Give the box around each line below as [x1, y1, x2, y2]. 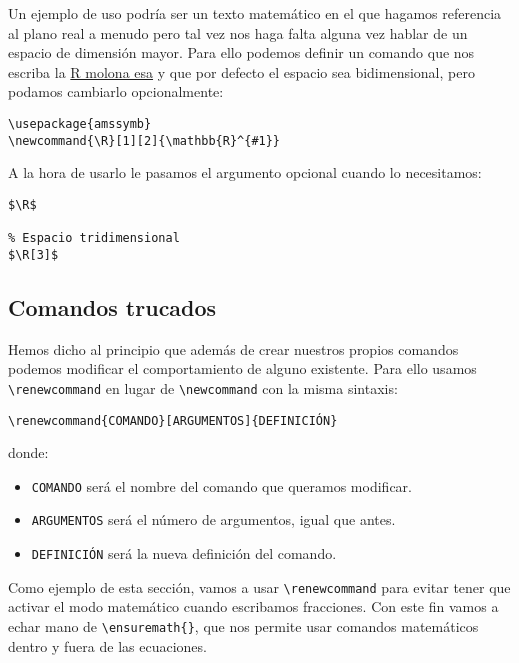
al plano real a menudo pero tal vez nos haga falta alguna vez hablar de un [8, 22, 468, 43]
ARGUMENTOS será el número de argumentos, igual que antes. [31, 509, 396, 530]
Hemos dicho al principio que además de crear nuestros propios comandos [8, 338, 459, 359]
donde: [8, 442, 49, 463]
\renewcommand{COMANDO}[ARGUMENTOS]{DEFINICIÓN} [8, 413, 338, 428]
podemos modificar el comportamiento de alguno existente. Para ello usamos [8, 358, 477, 379]
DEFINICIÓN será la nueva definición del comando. [31, 543, 337, 564]
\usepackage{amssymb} [8, 116, 152, 131]
